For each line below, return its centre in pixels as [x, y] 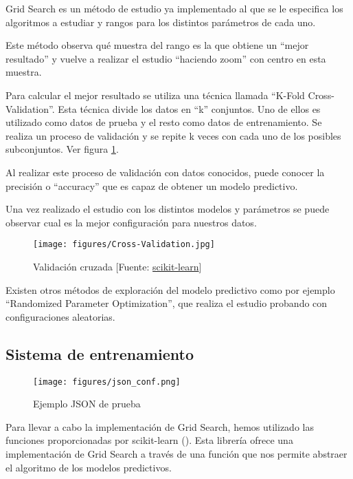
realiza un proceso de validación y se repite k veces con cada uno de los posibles [173, 135]
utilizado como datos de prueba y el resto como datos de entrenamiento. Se [164, 122]
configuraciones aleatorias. [60, 316]
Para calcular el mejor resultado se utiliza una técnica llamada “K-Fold [155, 95]
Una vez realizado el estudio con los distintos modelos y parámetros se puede [168, 209]
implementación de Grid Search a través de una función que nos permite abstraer [176, 453]
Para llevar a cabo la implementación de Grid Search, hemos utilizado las [160, 426]
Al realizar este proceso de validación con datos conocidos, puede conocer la [165, 172]
